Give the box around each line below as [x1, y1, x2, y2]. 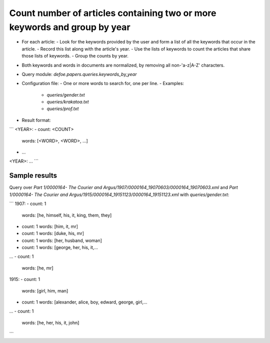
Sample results [9, 171, 57, 180]
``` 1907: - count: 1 [9, 200, 46, 207]
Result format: [21, 117, 51, 123]
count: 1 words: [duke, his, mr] [21, 230, 84, 236]
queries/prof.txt [46, 105, 79, 112]
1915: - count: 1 [9, 276, 40, 282]
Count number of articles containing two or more [9, 7, 216, 18]
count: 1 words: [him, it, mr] [21, 223, 78, 229]
